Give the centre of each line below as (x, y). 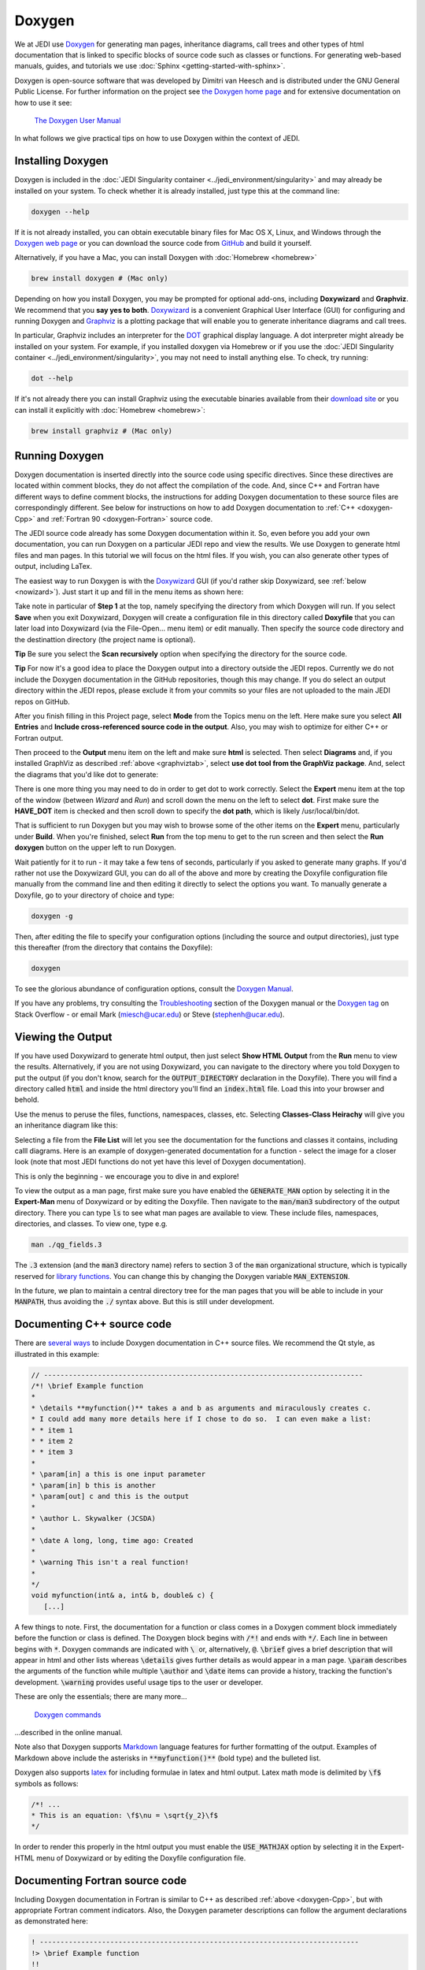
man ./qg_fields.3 (67, 1245)
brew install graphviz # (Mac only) (102, 431)
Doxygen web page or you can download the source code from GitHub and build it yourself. (163, 243)
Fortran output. (39, 738)
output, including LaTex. (54, 567)
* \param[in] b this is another (94, 1485)
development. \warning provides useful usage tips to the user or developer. (139, 1682)
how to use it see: (43, 102)
